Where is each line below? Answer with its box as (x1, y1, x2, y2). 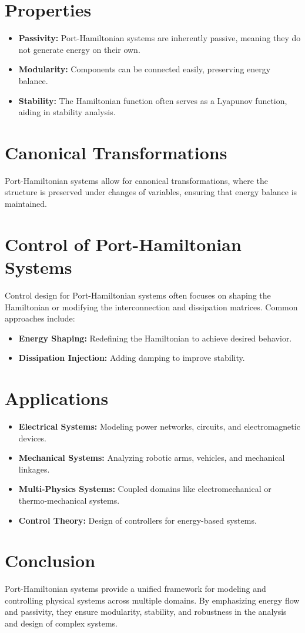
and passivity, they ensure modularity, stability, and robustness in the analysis (5, 605, 287, 618)
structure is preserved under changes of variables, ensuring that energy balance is (5, 186, 297, 198)
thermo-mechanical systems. (18, 494, 120, 506)
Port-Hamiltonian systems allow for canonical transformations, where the (5, 174, 268, 186)
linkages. (18, 463, 50, 475)
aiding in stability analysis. (18, 106, 116, 118)
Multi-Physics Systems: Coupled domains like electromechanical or (18, 483, 272, 495)
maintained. (5, 197, 47, 209)
